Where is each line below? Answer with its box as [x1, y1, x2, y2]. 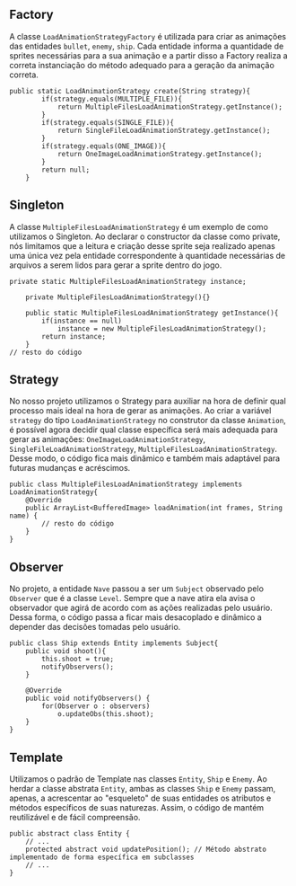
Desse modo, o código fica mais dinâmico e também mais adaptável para [9, 453, 281, 464]
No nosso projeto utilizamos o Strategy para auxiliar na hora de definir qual [9, 395, 287, 407]
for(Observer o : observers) [41, 702, 151, 711]
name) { [9, 511, 39, 520]
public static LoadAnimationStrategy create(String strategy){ [9, 86, 251, 95]
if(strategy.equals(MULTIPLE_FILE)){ [41, 94, 182, 103]
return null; [41, 165, 91, 174]
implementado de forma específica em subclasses [9, 853, 195, 862]
